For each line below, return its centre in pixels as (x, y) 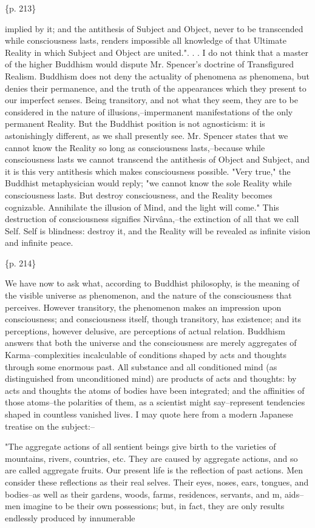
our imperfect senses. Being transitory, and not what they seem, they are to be (151, 100)
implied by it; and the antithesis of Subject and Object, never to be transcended (154, 28)
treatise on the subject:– (50, 426)
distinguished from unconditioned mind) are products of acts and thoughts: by (151, 378)
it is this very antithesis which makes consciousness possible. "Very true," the (148, 171)
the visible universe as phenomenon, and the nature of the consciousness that (148, 295)
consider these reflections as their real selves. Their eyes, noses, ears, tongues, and (157, 482)
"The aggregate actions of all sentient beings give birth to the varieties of (141, 446)
